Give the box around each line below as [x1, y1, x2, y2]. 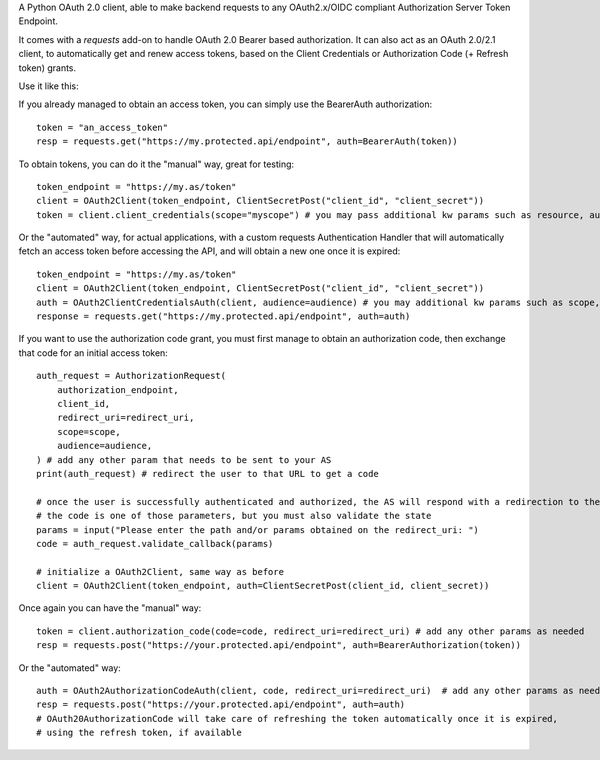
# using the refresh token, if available [36, 727, 242, 739]
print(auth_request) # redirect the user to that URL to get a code [36, 468, 379, 479]
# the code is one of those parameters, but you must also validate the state [36, 510, 432, 522]
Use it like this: [18, 80, 79, 92]
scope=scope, [56, 426, 121, 437]
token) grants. [18, 61, 77, 74]
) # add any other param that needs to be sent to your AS [36, 454, 332, 465]
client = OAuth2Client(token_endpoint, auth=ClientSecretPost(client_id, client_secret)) [36, 580, 490, 592]
